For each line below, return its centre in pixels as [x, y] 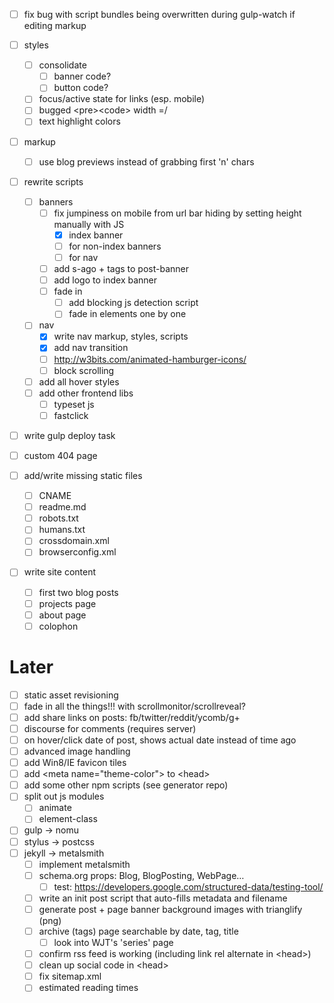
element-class [68, 819]
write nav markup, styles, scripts [121, 336]
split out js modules [64, 796]
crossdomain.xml [74, 541]
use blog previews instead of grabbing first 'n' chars [146, 161]
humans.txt [62, 530]
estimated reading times [88, 988]
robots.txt [58, 518]
